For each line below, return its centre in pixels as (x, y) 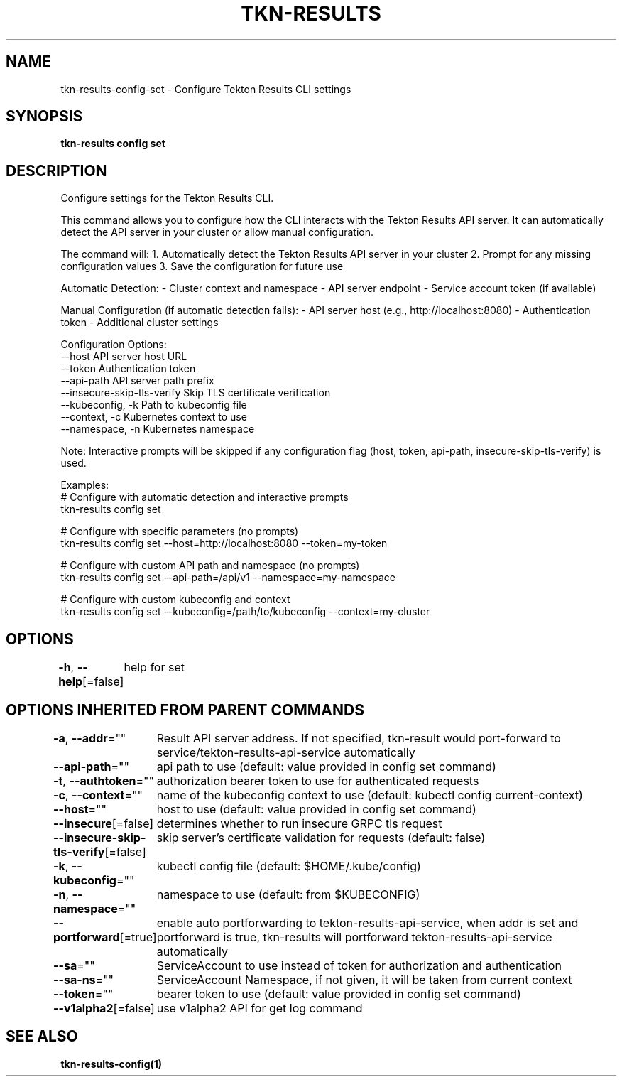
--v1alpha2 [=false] (104, 1008)
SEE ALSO (42, 1037)
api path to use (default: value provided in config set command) (326, 766)
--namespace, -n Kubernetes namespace (158, 429)
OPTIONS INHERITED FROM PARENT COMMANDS (185, 710)
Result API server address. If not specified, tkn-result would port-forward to (359, 738)
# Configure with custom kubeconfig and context (175, 600)
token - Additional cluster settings (140, 323)
